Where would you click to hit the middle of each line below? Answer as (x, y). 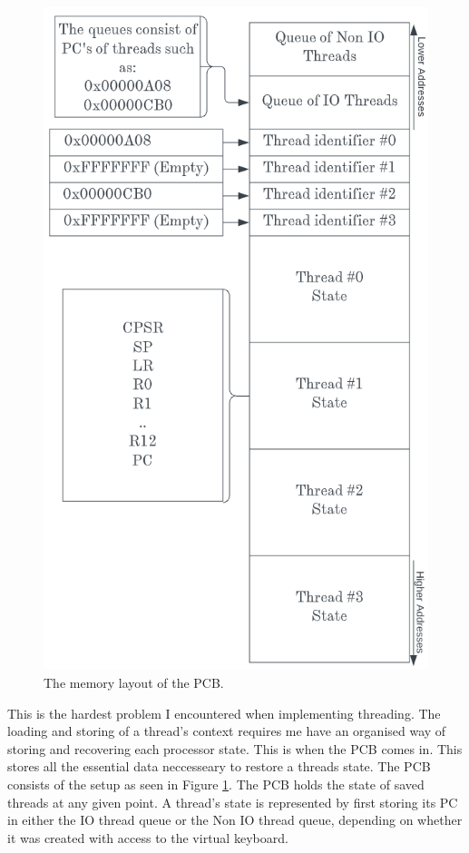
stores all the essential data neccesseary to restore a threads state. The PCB (219, 766)
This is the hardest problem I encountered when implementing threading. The (224, 713)
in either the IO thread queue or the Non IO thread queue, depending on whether (235, 820)
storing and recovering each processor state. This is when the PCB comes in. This (235, 748)
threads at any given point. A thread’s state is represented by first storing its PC (233, 802)
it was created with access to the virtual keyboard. (148, 837)
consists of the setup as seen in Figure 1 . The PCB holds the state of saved (216, 784)
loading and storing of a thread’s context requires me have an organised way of (227, 731)
